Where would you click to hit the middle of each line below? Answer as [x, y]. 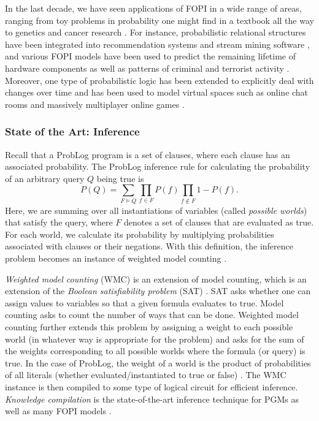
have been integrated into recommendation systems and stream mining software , [157, 44]
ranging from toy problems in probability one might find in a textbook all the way [159, 20]
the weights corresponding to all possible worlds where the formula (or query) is [155, 351]
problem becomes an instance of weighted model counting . [116, 258]
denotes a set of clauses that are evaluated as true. [219, 222]
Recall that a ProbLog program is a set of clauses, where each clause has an [148, 154]
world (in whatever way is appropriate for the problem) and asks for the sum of [155, 339]
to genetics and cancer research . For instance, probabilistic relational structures [156, 32]
